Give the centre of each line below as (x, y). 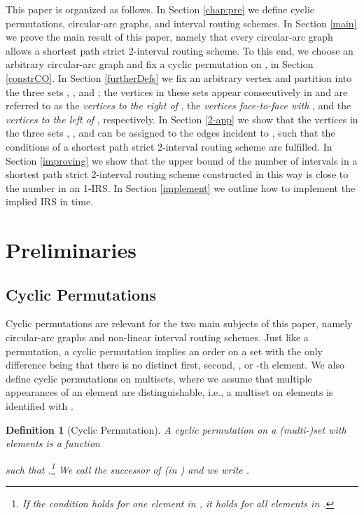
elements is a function (53, 443)
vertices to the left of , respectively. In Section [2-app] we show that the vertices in (182, 119)
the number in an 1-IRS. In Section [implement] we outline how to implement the (181, 187)
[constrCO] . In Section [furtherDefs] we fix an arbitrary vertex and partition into (179, 77)
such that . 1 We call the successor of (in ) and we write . (128, 468)
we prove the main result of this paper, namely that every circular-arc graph (169, 37)
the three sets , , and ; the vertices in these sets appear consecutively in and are (177, 91)
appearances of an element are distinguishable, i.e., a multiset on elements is (169, 392)
